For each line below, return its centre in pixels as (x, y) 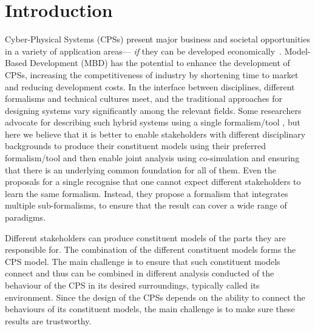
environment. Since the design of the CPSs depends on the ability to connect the (155, 297)
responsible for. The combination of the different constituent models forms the (151, 249)
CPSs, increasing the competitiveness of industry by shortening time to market (152, 74)
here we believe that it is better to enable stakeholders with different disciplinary (155, 134)
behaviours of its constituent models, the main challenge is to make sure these (150, 309)
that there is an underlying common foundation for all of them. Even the (141, 169)
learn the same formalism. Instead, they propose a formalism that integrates (147, 193)
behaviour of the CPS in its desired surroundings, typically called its (132, 285)
